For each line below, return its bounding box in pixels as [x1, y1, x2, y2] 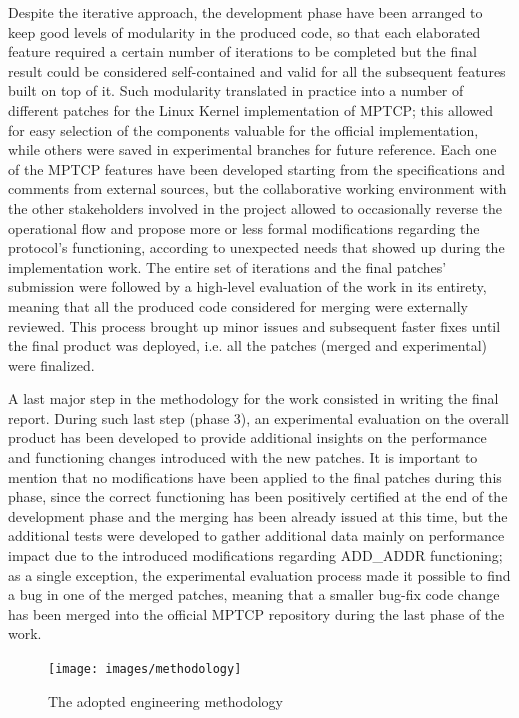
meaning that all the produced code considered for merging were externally [8, 295, 468, 316]
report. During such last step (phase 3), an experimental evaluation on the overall [8, 407, 509, 428]
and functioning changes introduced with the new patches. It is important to [8, 447, 478, 468]
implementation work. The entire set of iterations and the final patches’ [8, 256, 447, 277]
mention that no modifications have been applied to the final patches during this [8, 466, 502, 487]
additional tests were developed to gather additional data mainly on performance [8, 525, 505, 546]
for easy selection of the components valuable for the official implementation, [8, 119, 479, 140]
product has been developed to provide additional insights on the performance [8, 427, 487, 448]
